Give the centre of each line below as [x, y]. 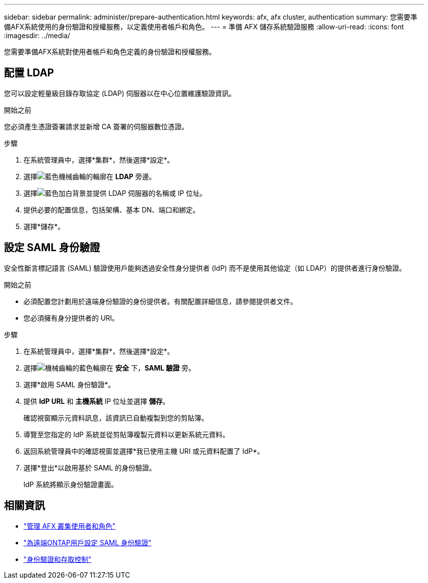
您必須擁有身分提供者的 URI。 [71, 318]
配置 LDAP [29, 73]
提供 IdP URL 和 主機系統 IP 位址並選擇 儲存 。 [96, 401]
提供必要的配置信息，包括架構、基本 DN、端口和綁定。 [112, 210]
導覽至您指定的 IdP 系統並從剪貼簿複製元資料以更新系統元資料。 [127, 434]
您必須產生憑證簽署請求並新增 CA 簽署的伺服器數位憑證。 [96, 126]
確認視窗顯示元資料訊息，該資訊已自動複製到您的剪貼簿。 [116, 418]
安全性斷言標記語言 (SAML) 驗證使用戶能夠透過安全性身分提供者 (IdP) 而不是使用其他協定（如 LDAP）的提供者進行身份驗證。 [205, 268]
